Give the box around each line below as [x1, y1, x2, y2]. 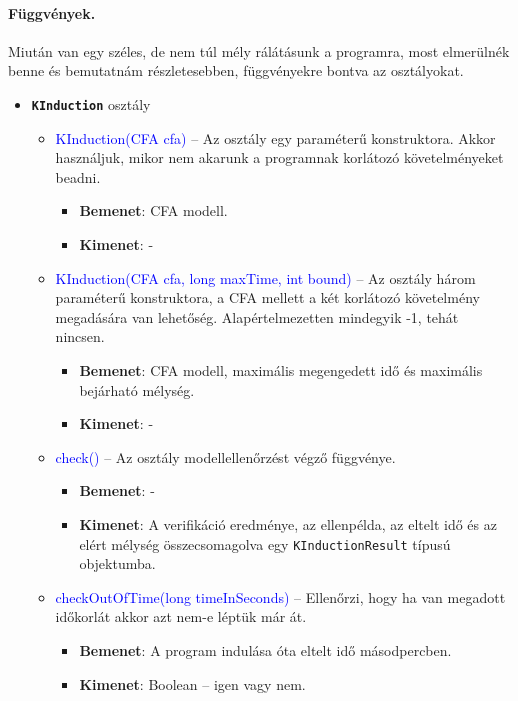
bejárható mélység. [79, 379, 195, 400]
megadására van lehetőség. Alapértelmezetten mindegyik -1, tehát [55, 306, 459, 327]
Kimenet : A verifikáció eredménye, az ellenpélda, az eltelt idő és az [79, 513, 497, 534]
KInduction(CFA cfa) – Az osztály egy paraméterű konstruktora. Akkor [55, 127, 496, 148]
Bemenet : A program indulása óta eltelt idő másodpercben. [79, 639, 452, 660]
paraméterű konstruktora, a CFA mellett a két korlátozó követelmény [55, 287, 480, 308]
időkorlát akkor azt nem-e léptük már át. [55, 606, 307, 627]
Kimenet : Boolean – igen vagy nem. [79, 673, 306, 694]
